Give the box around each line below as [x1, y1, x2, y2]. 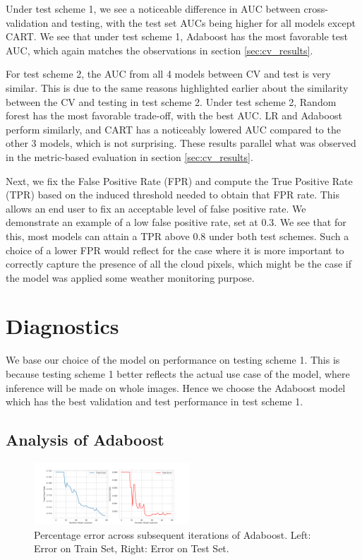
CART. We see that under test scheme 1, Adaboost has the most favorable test [6, 29, 348, 44]
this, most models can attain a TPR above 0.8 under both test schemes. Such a [6, 228, 349, 243]
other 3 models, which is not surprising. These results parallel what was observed [6, 136, 356, 150]
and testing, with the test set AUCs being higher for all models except [51, 15, 356, 30]
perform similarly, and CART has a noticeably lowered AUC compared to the [6, 121, 341, 136]
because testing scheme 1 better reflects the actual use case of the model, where [6, 367, 350, 381]
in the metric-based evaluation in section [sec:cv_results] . [6, 149, 253, 164]
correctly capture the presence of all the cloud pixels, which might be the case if [6, 256, 351, 271]
